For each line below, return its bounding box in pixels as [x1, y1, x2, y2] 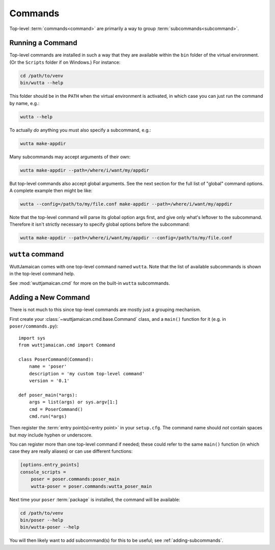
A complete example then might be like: [9, 187, 93, 194]
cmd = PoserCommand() [29, 406, 84, 412]
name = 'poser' [29, 364, 67, 369]
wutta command [9, 250, 64, 258]
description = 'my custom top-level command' [29, 371, 145, 376]
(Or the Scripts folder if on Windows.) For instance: [9, 59, 121, 65]
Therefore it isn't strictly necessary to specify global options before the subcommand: [9, 222, 190, 228]
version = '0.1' [29, 377, 70, 383]
